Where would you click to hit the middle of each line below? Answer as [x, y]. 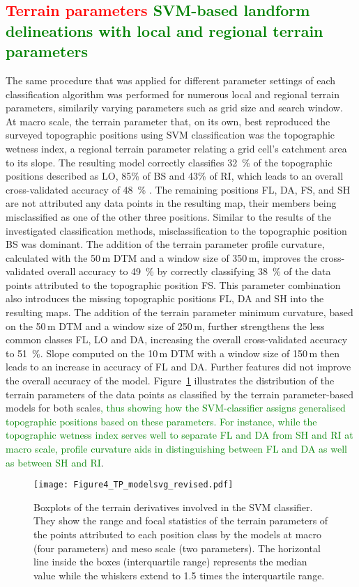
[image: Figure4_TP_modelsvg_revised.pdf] [133, 485]
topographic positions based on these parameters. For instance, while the [161, 421]
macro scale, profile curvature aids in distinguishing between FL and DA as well [176, 449]
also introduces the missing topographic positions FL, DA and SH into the [165, 298]
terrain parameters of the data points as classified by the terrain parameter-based [179, 394]
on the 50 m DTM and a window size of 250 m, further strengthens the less [165, 326]
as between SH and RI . [55, 462]
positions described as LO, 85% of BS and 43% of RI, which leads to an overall [175, 176]
